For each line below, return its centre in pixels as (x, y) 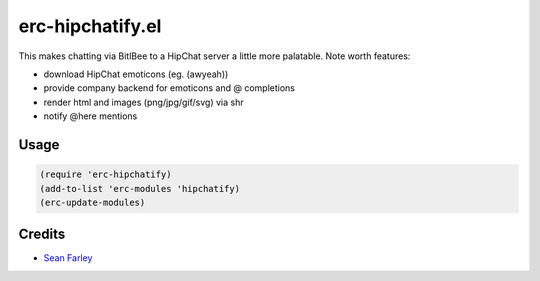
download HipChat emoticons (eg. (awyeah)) (136, 74)
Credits (42, 234)
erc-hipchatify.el (90, 26)
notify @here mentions (90, 116)
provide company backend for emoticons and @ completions (169, 88)
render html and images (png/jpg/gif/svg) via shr (143, 102)
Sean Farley (68, 258)
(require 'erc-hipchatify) (105, 174)
